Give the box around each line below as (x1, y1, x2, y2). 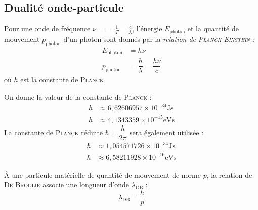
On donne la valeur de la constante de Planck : (4, 92, 152, 102)
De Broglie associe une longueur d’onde (4, 179, 130, 190)
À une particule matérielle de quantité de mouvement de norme (4, 169, 201, 180)
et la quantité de (187, 23, 239, 34)
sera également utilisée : (130, 127, 204, 138)
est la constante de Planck (20, 74, 104, 85)
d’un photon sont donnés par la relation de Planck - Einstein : (63, 34, 254, 45)
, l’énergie (132, 23, 162, 34)
